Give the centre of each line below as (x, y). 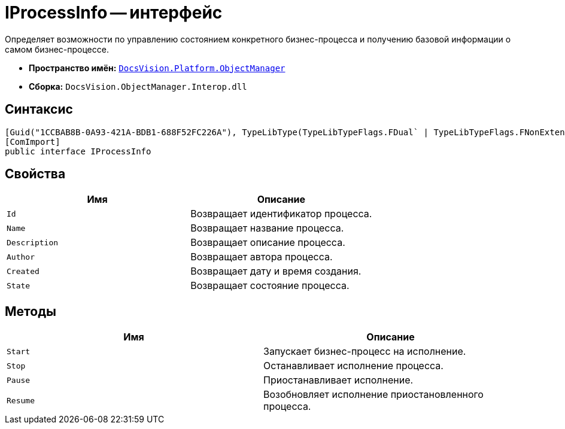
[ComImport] (33, 142)
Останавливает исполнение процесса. (353, 366)
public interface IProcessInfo (78, 151)
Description (33, 242)
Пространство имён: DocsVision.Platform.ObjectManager (157, 68)
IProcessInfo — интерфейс (114, 13)
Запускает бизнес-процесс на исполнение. (365, 352)
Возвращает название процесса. (267, 228)
